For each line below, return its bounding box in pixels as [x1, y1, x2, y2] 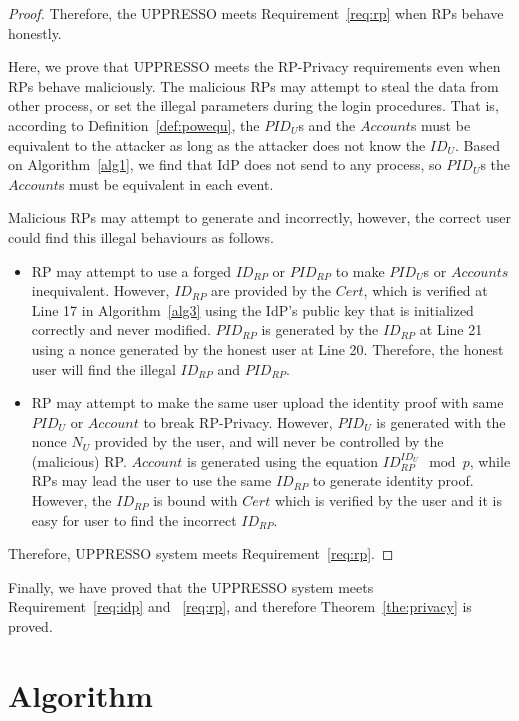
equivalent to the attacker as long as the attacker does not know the [8, 134, 426, 155]
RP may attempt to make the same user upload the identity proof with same [31, 392, 504, 413]
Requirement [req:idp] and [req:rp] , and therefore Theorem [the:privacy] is [8, 596, 472, 617]
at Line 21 [419, 319, 483, 340]
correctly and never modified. [31, 319, 211, 340]
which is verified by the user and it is [274, 490, 502, 511]
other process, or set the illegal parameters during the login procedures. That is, [8, 95, 499, 116]
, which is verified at [363, 280, 488, 301]
